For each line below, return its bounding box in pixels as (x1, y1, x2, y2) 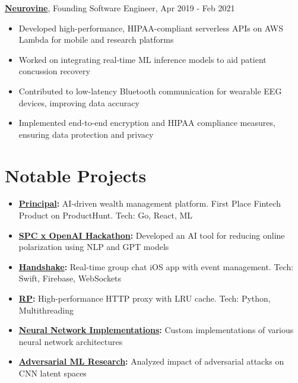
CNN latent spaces (18, 367, 87, 379)
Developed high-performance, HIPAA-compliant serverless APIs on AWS (18, 21, 283, 34)
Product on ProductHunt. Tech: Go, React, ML (18, 209, 193, 221)
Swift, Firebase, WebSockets (18, 272, 122, 284)
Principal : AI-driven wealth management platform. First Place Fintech (18, 197, 281, 210)
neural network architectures (18, 335, 123, 347)
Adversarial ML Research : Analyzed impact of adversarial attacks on (18, 355, 284, 368)
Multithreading (18, 303, 74, 316)
